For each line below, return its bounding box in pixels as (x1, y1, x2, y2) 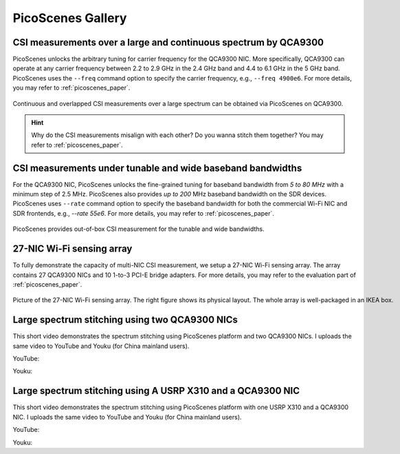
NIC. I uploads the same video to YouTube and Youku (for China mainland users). (12, 413, 242, 421)
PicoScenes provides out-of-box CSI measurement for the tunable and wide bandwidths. (12, 225, 265, 234)
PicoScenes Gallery (12, 10, 127, 25)
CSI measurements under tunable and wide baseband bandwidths (12, 162, 302, 174)
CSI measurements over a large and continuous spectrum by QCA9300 (12, 37, 324, 48)
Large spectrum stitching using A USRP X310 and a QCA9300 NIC (12, 385, 300, 397)
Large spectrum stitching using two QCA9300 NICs (12, 314, 238, 326)
